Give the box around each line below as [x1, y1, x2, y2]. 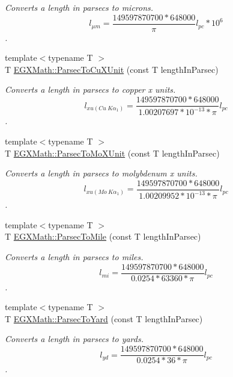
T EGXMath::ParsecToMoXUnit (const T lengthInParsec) [5, 146, 220, 159]
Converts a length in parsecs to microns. [5, 1, 154, 13]
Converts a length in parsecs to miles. [5, 251, 144, 263]
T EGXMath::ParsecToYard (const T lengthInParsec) [5, 312, 203, 325]
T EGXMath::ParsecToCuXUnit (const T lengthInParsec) [5, 63, 219, 75]
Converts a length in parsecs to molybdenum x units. [5, 167, 198, 179]
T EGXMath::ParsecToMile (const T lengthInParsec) [5, 230, 201, 243]
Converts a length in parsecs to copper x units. [5, 83, 176, 96]
